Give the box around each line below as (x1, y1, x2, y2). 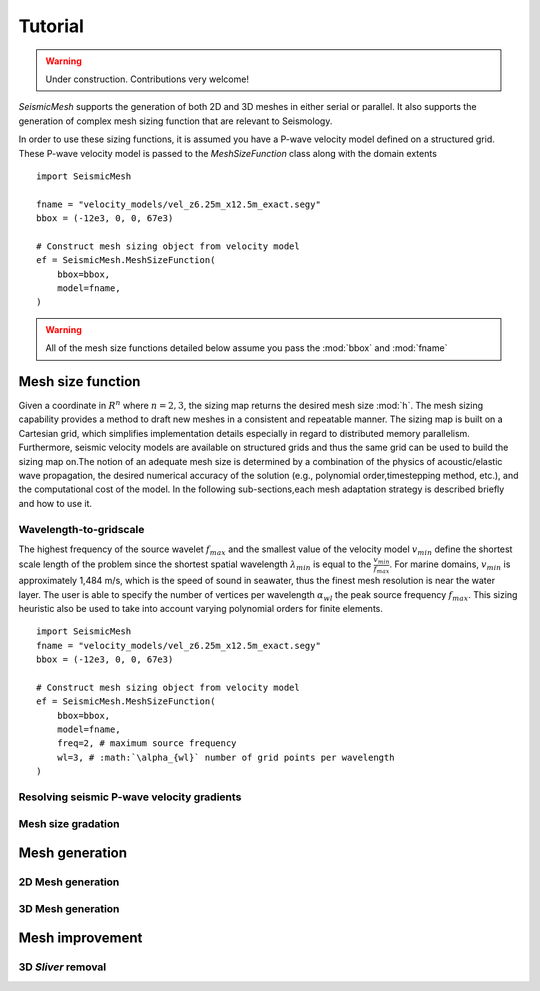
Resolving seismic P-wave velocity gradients (18, 790, 242, 804)
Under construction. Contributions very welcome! (45, 73, 250, 85)
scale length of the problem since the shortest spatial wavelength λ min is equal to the (18, 558, 372, 573)
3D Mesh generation (18, 901, 120, 915)
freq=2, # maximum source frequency (56, 738, 237, 749)
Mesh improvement (18, 930, 143, 947)
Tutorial (18, 15, 85, 37)
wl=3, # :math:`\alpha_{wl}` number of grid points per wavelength (56, 751, 395, 763)
